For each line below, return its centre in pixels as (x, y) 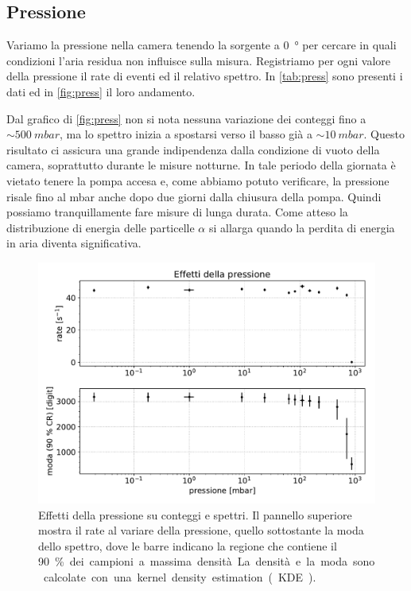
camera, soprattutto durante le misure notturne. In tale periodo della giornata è (201, 165)
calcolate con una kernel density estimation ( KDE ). (180, 576)
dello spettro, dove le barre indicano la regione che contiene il (188, 545)
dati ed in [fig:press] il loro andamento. (101, 91)
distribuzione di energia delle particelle (101, 227)
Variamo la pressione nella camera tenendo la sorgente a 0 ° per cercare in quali (202, 45)
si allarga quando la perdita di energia (302, 227)
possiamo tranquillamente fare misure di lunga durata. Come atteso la (177, 212)
